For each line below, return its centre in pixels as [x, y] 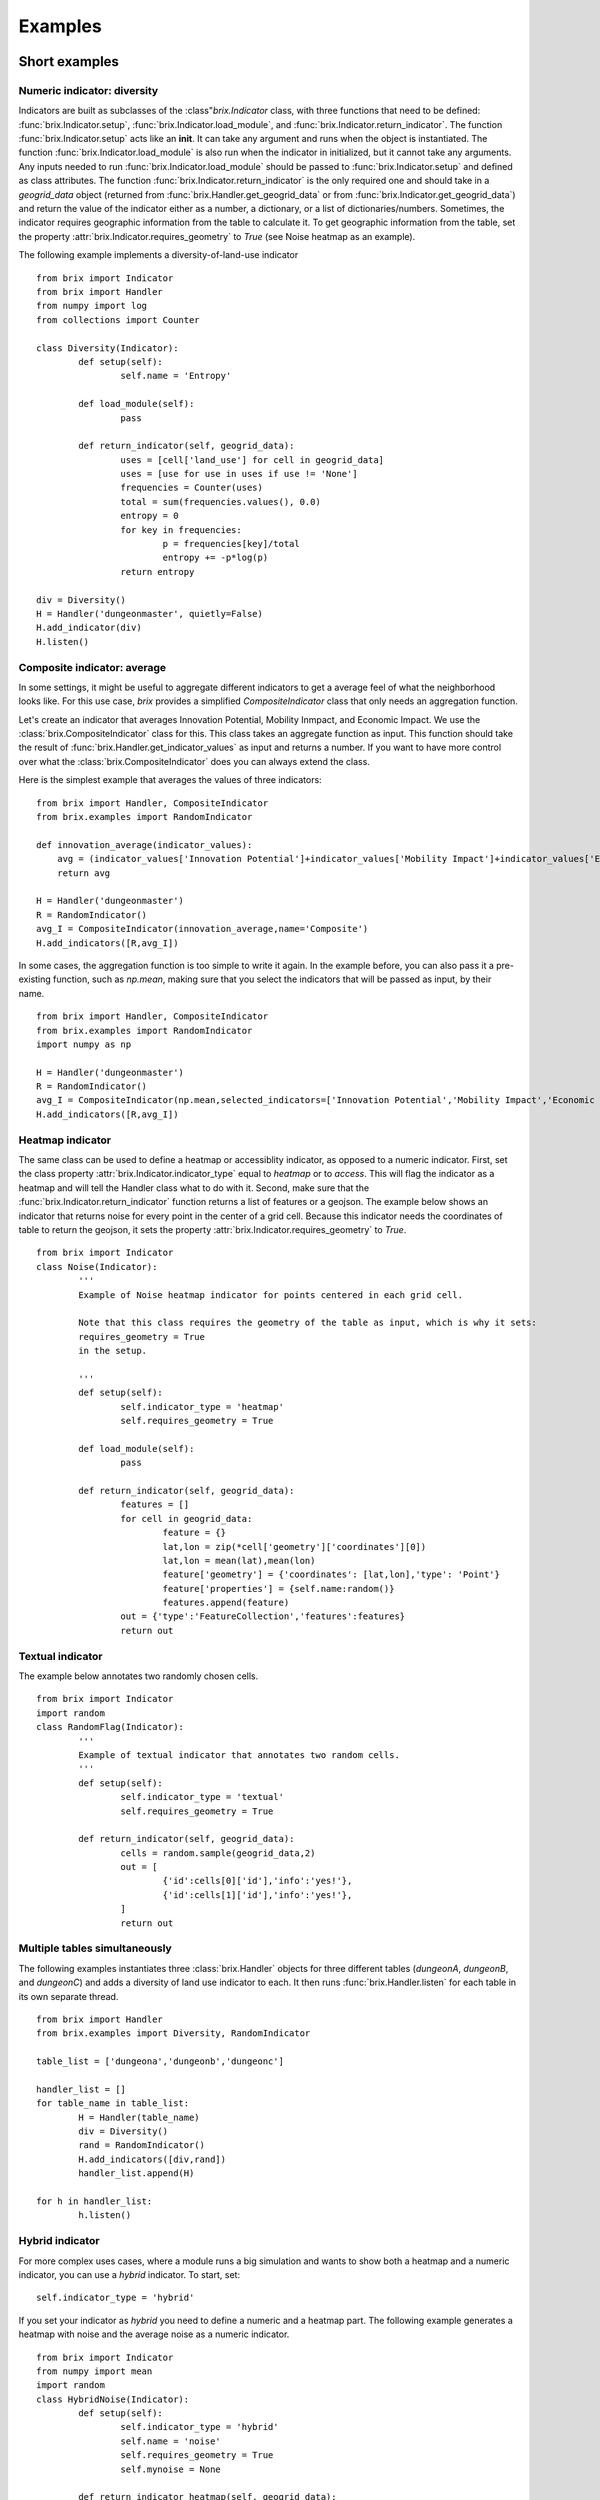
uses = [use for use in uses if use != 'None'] [239, 474]
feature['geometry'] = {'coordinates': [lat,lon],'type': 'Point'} [331, 1574]
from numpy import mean [94, 2371]
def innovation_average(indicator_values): [144, 844]
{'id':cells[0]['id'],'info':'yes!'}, [257, 1881]
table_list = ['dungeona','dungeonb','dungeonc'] [160, 2061]
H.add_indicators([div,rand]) [152, 2159]
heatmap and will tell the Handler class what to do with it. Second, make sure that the [194, 1187]
